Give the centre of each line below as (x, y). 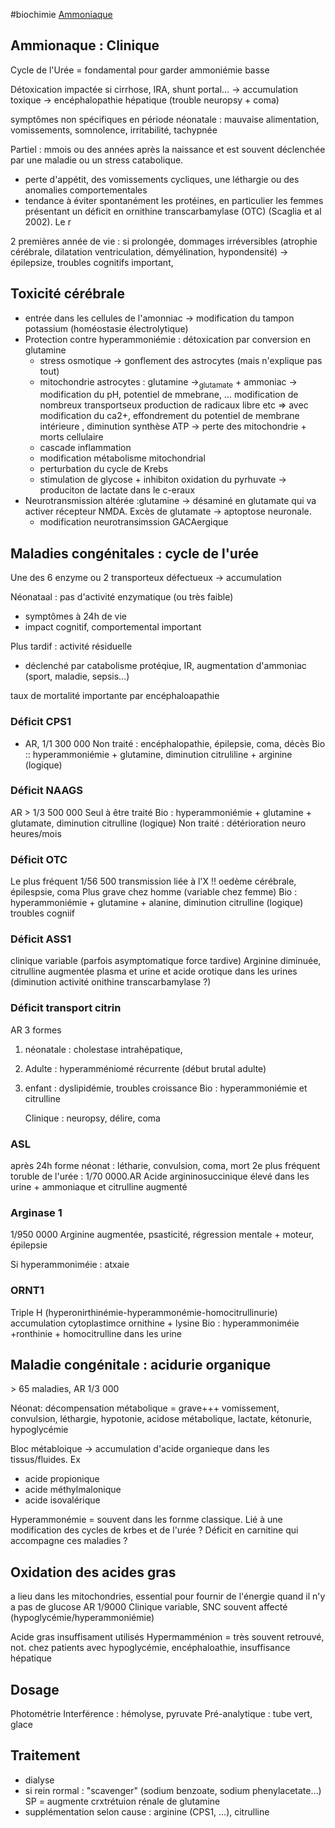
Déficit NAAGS (47, 791)
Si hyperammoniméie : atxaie (70, 1265)
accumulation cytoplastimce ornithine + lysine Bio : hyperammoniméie (155, 1323)
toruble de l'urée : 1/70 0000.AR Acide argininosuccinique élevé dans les (160, 1176)
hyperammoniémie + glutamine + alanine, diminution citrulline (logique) (157, 903)
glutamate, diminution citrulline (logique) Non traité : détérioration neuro (158, 823)
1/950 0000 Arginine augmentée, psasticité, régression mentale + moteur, (162, 1235)
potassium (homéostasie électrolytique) (106, 328)
